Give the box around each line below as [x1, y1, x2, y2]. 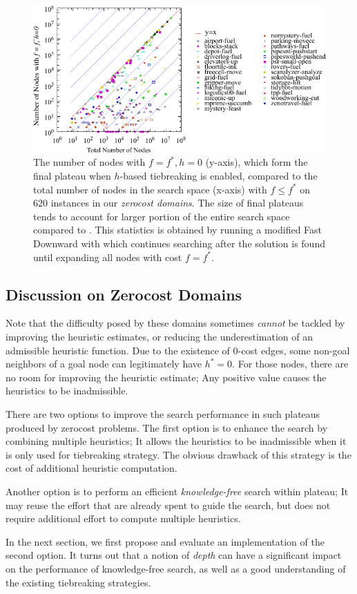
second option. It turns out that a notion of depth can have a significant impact [6, 548, 342, 562]
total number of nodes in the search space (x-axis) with [33, 182, 267, 196]
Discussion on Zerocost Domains [6, 283, 242, 305]
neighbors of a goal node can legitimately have [6, 356, 202, 371]
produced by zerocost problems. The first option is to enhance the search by [6, 420, 328, 434]
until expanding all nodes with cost [33, 249, 182, 264]
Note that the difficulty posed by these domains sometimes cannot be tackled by [6, 316, 345, 330]
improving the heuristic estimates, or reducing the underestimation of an [6, 329, 313, 344]
